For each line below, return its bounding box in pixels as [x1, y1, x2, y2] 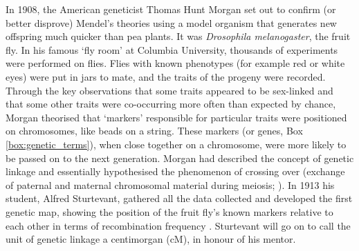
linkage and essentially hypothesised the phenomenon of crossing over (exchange [6, 164, 345, 179]
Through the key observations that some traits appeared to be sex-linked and [6, 83, 333, 97]
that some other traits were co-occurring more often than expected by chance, [6, 97, 336, 111]
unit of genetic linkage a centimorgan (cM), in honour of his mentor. [6, 232, 296, 246]
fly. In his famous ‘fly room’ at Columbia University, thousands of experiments [6, 42, 338, 57]
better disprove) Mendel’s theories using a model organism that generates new [6, 15, 337, 30]
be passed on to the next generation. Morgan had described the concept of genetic [6, 150, 354, 165]
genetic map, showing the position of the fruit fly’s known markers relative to [6, 204, 333, 219]
